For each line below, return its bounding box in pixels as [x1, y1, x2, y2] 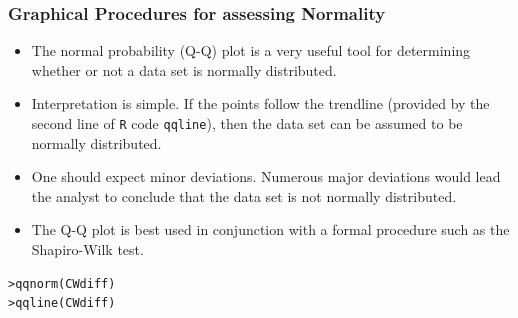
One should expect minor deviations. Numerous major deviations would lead [31, 166, 501, 187]
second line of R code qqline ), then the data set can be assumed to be [31, 113, 463, 133]
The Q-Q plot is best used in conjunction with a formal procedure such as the [31, 219, 510, 240]
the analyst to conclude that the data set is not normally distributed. [31, 185, 457, 206]
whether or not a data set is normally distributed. [31, 59, 337, 80]
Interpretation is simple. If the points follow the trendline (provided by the [31, 93, 490, 114]
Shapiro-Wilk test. [31, 239, 144, 260]
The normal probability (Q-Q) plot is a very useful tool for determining [31, 40, 471, 61]
